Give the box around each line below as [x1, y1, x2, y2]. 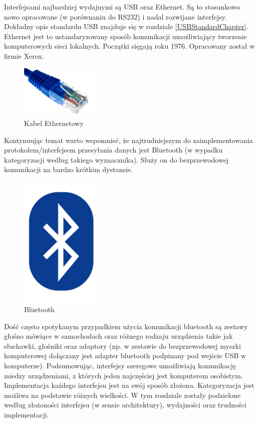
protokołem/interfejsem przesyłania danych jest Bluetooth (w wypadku [4, 145, 223, 155]
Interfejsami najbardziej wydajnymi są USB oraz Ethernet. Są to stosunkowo [4, 2, 240, 12]
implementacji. [4, 409, 49, 420]
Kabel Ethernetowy [24, 117, 84, 128]
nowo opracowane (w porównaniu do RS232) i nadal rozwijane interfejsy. [4, 11, 227, 22]
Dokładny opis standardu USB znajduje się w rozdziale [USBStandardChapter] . [4, 21, 248, 32]
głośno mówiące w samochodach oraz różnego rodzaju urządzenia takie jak [4, 331, 233, 341]
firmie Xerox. [4, 50, 44, 61]
